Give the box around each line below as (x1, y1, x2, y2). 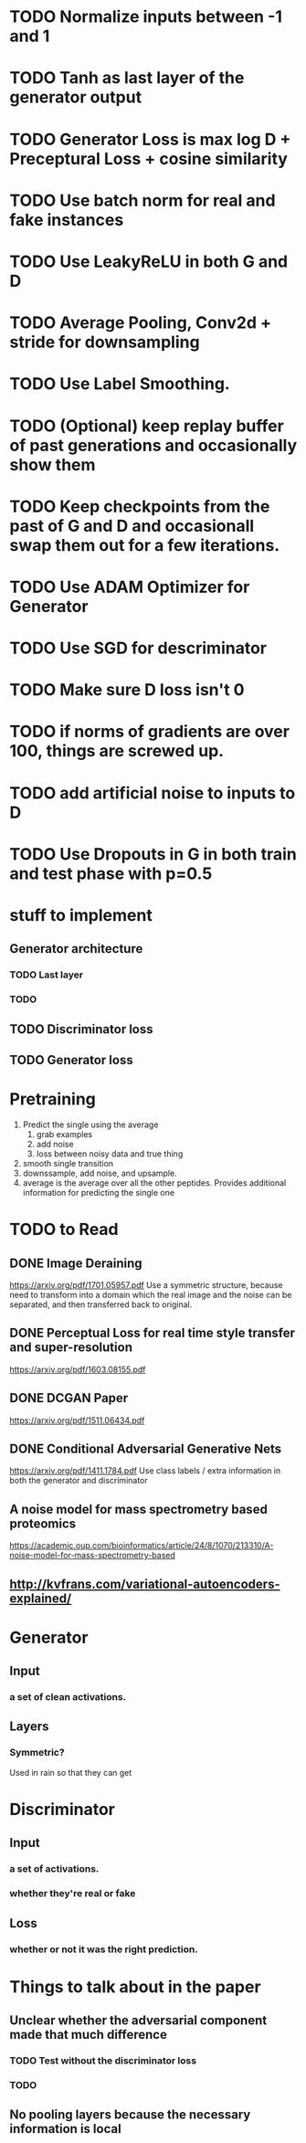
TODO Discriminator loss (9, 1021, 153, 1037)
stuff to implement (9, 905, 153, 925)
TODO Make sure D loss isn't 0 (9, 680, 245, 701)
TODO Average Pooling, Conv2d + (9, 312, 272, 333)
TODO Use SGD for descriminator (9, 638, 268, 659)
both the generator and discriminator (9, 1475, 148, 1486)
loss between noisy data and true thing (36, 1148, 184, 1159)
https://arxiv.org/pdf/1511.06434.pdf (9, 1414, 145, 1426)
